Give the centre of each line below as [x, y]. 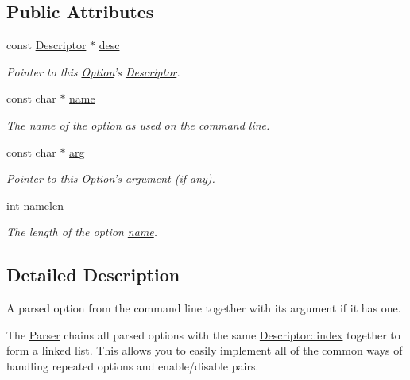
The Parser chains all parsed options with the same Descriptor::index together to [203, 334]
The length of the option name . [82, 232]
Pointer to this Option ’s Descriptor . [93, 71]
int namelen [35, 205]
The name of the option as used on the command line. [138, 124]
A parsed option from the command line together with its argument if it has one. [204, 308]
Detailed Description [93, 275]
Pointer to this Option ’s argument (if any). [111, 178]
